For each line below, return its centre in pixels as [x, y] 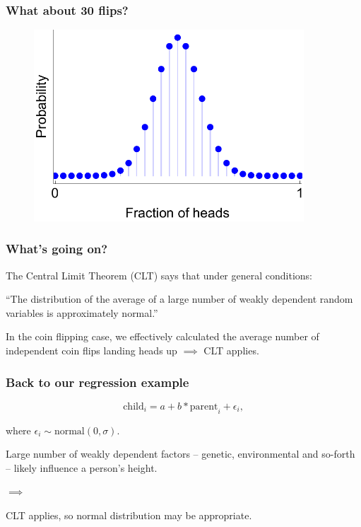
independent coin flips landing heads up [91, 351]
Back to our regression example [97, 382]
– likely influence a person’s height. [82, 467]
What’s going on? [57, 249]
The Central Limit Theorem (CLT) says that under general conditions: [159, 275]
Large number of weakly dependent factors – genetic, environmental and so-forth [180, 454]
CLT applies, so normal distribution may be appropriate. [129, 515]
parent [204, 406]
